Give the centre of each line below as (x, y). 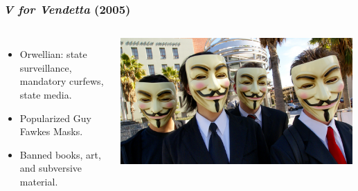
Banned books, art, (60, 154)
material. (39, 181)
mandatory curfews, (62, 81)
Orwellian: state (53, 54)
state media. (46, 94)
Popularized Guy (55, 118)
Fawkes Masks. (51, 131)
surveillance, (46, 67)
